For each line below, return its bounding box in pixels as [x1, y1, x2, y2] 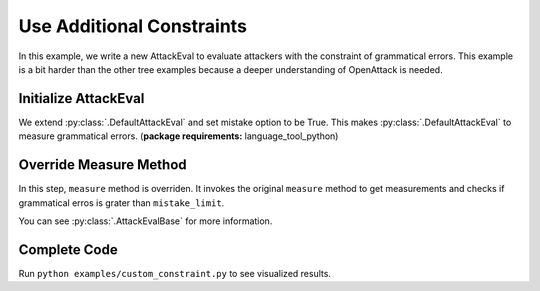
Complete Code [18, 241, 119, 258]
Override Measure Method [18, 156, 187, 174]
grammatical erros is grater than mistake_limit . [18, 196, 225, 209]
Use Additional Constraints [18, 15, 247, 37]
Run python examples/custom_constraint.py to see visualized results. [18, 267, 332, 279]
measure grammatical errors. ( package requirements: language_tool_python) [18, 130, 339, 142]
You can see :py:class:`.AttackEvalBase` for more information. [18, 215, 273, 227]
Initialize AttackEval [18, 90, 145, 107]
